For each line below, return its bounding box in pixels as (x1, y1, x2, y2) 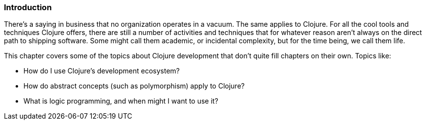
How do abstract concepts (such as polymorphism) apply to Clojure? (23, 82, 245, 90)
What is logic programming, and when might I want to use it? (23, 97, 218, 106)
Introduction (4, 2, 52, 12)
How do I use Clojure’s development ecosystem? (23, 67, 180, 75)
